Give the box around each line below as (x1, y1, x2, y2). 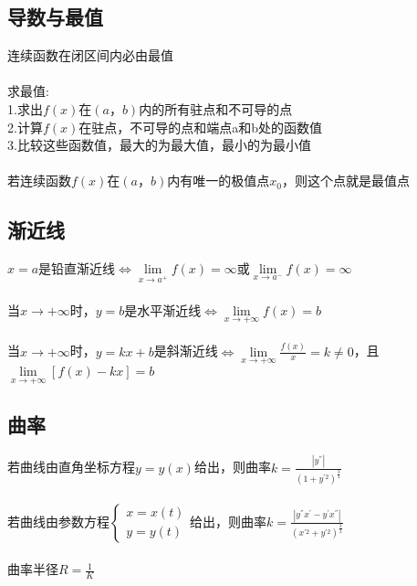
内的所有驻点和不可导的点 (139, 99, 293, 118)
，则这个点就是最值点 (281, 171, 410, 190)
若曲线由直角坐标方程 (7, 457, 135, 476)
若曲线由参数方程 (7, 511, 109, 530)
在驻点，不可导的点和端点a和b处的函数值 (78, 117, 323, 136)
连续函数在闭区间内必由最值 (7, 46, 173, 65)
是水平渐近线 (124, 300, 202, 319)
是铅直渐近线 (38, 259, 116, 278)
